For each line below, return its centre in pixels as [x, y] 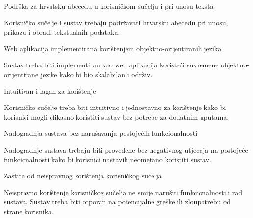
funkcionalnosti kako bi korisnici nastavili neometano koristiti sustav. [108, 159]
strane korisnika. [29, 211]
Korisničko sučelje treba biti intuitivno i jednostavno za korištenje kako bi [115, 107]
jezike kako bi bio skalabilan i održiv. [96, 74]
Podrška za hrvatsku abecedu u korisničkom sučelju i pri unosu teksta [109, 6]
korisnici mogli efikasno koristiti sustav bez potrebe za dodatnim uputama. [116, 117]
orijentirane [21, 74]
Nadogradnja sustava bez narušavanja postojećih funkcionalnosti [101, 133]
